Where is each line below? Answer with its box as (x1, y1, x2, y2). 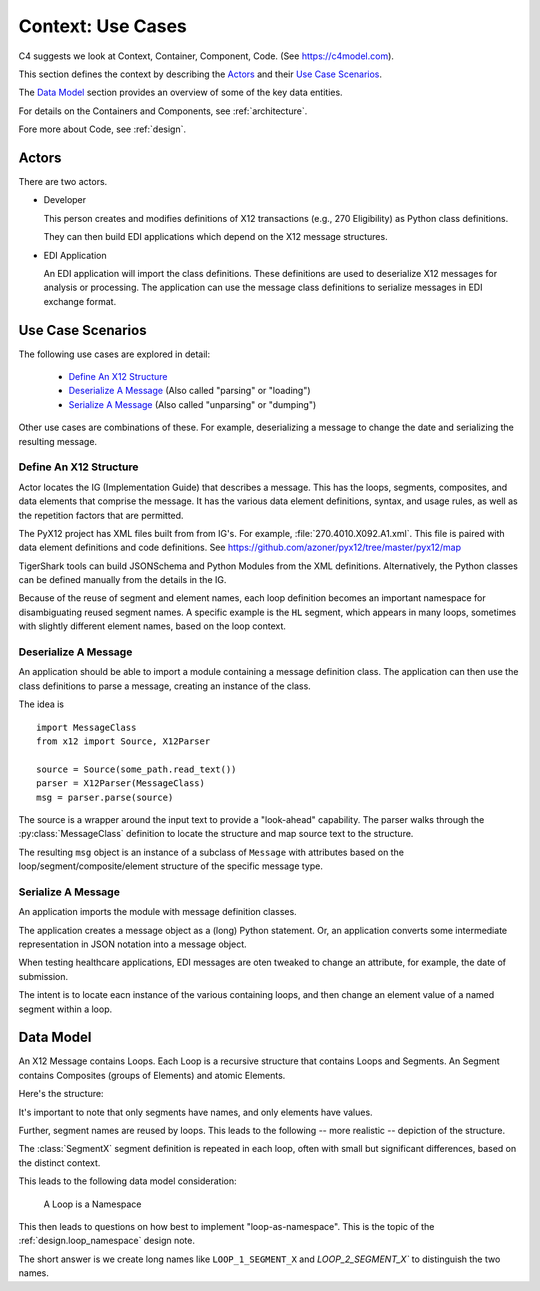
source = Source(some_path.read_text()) (36, 763, 237, 775)
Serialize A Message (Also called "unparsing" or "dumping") (68, 398, 317, 410)
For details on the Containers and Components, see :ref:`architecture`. (18, 105, 308, 117)
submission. (18, 970, 69, 982)
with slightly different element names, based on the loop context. (18, 620, 287, 632)
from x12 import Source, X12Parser (36, 735, 211, 747)
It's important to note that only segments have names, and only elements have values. (18, 1106, 374, 1118)
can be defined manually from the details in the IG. (18, 574, 227, 586)
